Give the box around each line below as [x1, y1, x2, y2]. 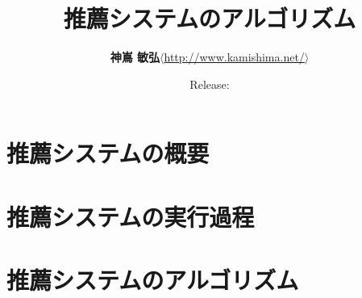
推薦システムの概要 [6, 136, 210, 170]
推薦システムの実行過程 [6, 199, 255, 233]
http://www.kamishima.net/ [164, 48, 305, 65]
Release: [189, 75, 230, 92]
